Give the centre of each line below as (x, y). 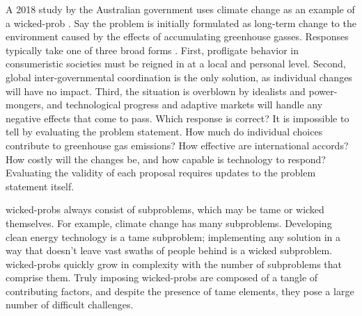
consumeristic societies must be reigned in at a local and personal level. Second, (176, 64)
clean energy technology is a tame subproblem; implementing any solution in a (173, 236)
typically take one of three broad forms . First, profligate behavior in (152, 50)
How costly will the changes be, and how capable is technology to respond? (166, 159)
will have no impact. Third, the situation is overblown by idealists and (156, 91)
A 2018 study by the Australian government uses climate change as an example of (180, 9)
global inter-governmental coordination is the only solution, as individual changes (179, 77)
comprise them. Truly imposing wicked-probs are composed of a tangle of (162, 277)
